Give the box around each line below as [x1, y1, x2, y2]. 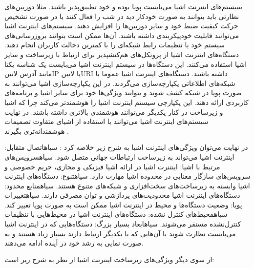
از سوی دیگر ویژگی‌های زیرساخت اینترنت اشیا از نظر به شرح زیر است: [4, 254, 214, 264]
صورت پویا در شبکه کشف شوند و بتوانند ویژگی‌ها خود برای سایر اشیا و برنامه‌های [4, 87, 242, 98]
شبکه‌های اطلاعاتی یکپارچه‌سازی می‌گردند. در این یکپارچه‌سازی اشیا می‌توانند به [4, 78, 235, 88]
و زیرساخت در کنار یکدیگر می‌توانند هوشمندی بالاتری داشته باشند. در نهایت [4, 106, 223, 117]
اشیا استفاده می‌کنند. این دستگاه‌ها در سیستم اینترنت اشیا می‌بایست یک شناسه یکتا [4, 59, 247, 69]
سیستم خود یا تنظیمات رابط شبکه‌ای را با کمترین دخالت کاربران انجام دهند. [4, 40, 225, 50]
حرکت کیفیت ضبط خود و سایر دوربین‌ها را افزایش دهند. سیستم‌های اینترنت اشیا [4, 21, 238, 31]
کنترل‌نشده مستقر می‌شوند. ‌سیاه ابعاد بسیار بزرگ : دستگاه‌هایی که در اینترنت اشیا [4, 219, 241, 229]
